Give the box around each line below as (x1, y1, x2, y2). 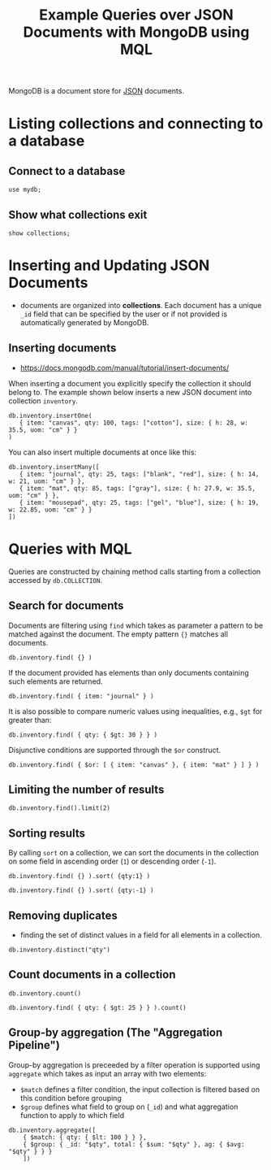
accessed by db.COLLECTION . (8, 575, 103, 585)
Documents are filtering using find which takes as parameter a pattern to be (8, 620, 264, 630)
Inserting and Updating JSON (8, 256, 210, 275)
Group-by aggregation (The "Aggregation (8, 1026, 223, 1040)
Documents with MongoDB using (23, 23, 250, 41)
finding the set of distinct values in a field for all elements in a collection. (19, 929, 262, 940)
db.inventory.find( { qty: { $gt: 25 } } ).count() (8, 1003, 187, 1011)
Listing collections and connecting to (8, 115, 264, 133)
